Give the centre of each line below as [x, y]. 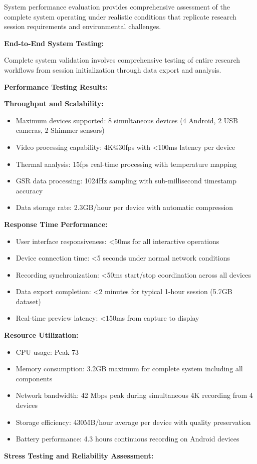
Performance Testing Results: [56, 86]
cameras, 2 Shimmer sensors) [60, 130]
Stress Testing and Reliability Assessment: [79, 455]
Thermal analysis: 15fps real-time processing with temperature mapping [126, 164]
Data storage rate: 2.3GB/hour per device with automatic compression [124, 207]
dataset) [28, 301]
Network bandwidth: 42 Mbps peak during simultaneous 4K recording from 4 [134, 395]
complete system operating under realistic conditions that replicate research [120, 16]
